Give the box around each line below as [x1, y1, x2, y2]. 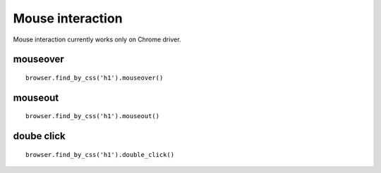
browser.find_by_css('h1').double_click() [25, 150, 175, 158]
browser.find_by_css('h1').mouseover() [25, 74, 164, 82]
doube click [13, 130, 66, 142]
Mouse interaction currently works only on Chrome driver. [13, 35, 181, 44]
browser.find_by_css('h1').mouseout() [25, 113, 160, 120]
